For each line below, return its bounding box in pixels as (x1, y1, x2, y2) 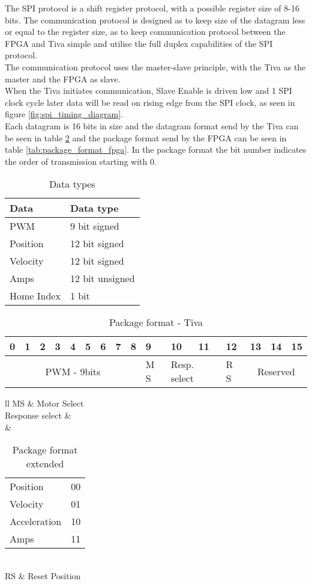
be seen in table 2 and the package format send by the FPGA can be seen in (5, 131, 287, 144)
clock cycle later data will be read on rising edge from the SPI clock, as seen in (5, 96, 295, 108)
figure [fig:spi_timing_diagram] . (5, 108, 123, 120)
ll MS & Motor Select (5, 397, 84, 410)
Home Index (10, 289, 61, 303)
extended (26, 456, 64, 471)
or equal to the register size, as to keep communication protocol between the (5, 25, 286, 38)
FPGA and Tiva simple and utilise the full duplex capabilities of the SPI (5, 37, 273, 49)
